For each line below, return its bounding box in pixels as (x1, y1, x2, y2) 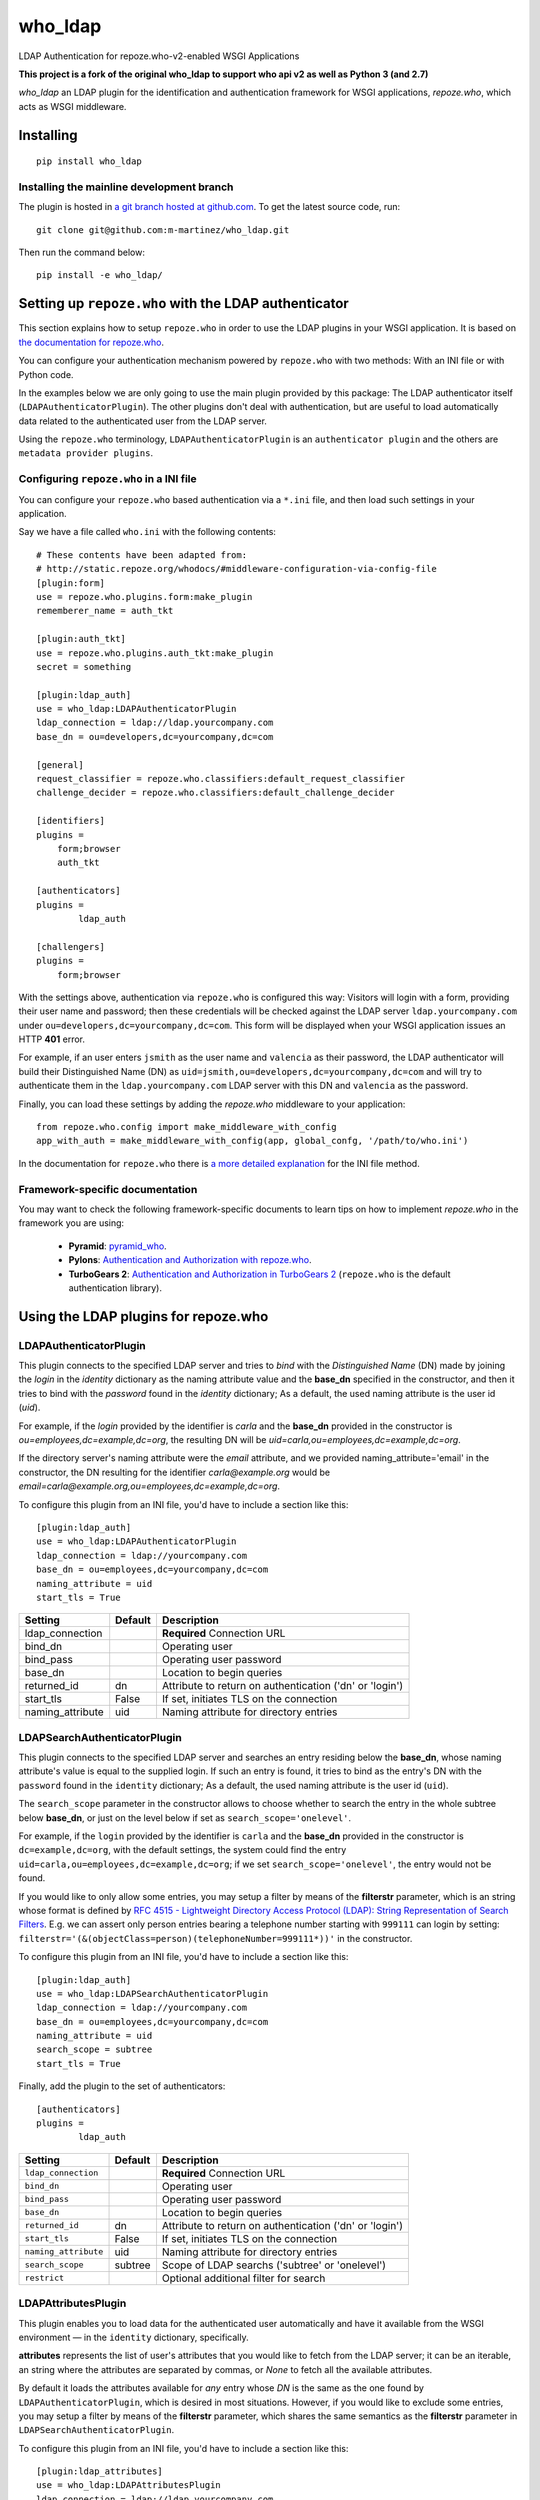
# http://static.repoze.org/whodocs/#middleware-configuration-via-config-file (36, 563, 437, 575)
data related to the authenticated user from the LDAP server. (18, 415, 267, 427)
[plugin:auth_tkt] (36, 633, 127, 645)
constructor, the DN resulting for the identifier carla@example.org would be (18, 1466, 330, 1478)
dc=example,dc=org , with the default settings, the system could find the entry (18, 1844, 347, 1856)
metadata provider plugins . (18, 447, 154, 459)
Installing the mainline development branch (18, 180, 234, 194)
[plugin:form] (36, 577, 105, 589)
